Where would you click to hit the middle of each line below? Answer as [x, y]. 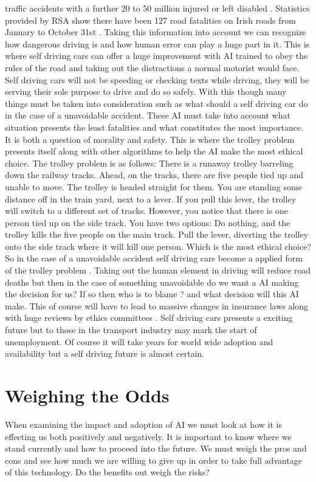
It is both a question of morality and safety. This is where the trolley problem [150, 139]
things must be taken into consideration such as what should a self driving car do [156, 103]
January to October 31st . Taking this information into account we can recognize [156, 32]
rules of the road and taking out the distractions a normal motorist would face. [152, 67]
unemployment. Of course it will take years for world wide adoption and [139, 341]
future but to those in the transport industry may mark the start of [131, 330]
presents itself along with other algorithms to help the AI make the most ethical [154, 151]
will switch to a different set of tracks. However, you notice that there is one [146, 211]
